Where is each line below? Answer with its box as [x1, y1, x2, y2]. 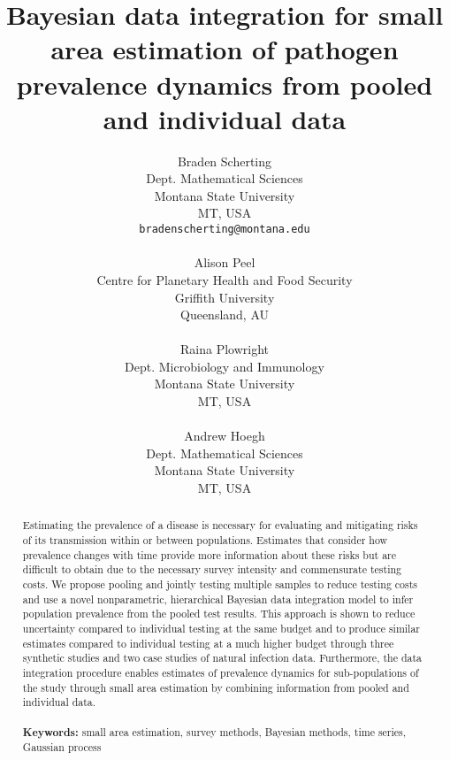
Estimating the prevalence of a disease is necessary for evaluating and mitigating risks [22, 518, 418, 533]
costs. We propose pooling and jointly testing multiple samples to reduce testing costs [22, 577, 418, 592]
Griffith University [174, 288, 275, 306]
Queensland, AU [179, 305, 270, 324]
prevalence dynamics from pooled [16, 65, 433, 102]
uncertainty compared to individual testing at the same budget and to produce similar [22, 621, 421, 636]
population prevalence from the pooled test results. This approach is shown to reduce [22, 606, 416, 621]
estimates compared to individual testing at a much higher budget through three [22, 635, 394, 650]
